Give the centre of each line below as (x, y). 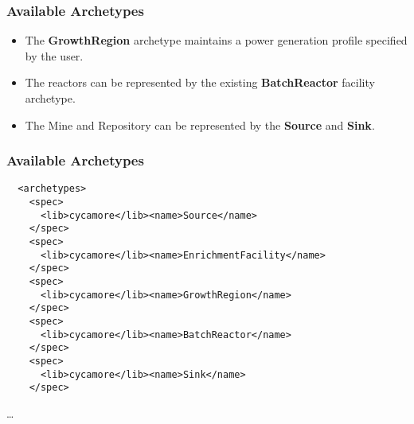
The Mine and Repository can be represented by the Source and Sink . (200, 124)
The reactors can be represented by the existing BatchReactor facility (200, 82)
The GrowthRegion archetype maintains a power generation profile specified (216, 40)
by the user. (54, 55)
